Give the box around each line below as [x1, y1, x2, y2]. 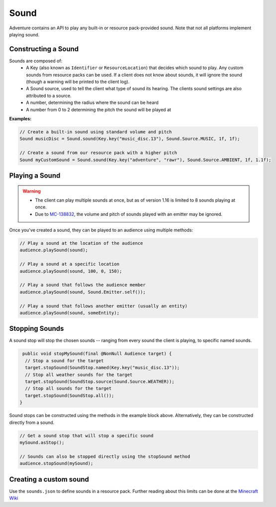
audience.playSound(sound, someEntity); [19, 310, 119, 315]
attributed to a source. [26, 93, 72, 99]
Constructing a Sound [9, 45, 79, 53]
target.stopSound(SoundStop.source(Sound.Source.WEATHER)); [25, 379, 175, 385]
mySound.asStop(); [19, 439, 65, 445]
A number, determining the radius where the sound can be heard [26, 100, 159, 105]
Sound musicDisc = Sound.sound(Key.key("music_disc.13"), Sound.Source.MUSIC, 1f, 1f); [19, 136, 240, 142]
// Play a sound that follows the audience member [19, 282, 146, 288]
